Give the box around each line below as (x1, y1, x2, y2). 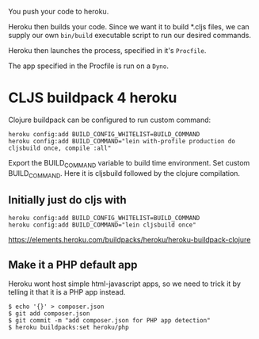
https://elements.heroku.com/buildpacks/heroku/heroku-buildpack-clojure (8, 235, 251, 245)
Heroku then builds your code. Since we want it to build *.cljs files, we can (8, 22, 249, 31)
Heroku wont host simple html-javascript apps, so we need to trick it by (8, 279, 242, 288)
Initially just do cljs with (8, 193, 127, 207)
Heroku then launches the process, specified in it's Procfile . (8, 46, 207, 55)
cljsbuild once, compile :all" (8, 144, 112, 152)
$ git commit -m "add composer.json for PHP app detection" (8, 317, 211, 325)
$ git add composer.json (8, 310, 90, 318)
